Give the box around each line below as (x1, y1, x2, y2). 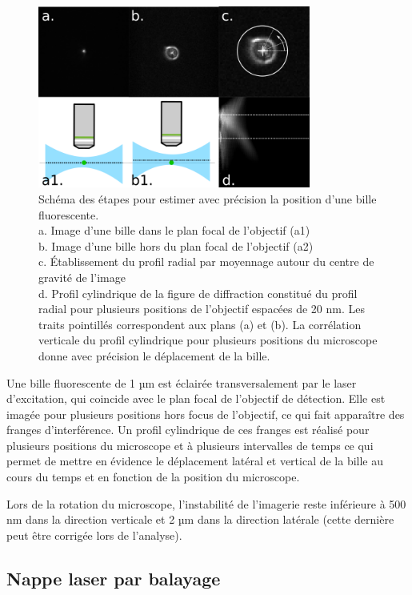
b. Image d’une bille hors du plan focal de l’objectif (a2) (38, 237, 314, 254)
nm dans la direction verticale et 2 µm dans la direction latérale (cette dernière (6, 511, 394, 528)
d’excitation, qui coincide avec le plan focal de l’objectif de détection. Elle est (6, 390, 386, 407)
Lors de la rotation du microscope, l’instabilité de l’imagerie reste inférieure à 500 (6, 495, 406, 512)
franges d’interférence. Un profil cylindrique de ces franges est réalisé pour (6, 421, 370, 438)
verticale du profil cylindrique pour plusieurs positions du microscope (38, 332, 378, 348)
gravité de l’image (38, 268, 126, 285)
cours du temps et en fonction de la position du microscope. (6, 468, 300, 485)
